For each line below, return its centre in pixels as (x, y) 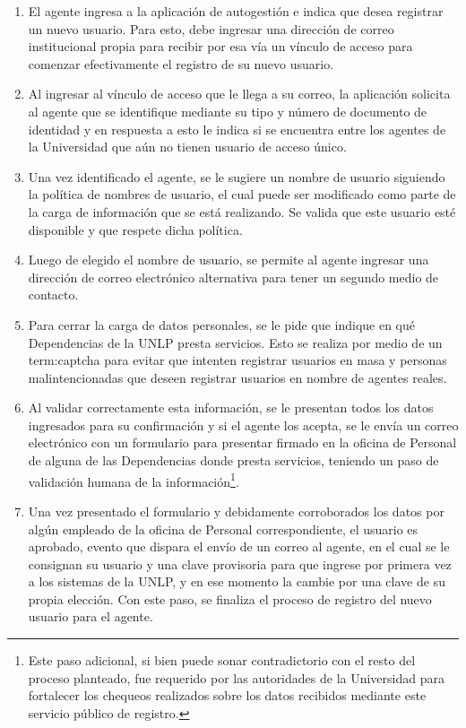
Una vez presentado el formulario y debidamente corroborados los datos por (236, 511)
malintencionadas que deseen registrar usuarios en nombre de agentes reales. (237, 377)
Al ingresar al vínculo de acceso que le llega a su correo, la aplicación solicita (239, 94)
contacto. (53, 295)
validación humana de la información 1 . (134, 480)
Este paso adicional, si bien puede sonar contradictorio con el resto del (222, 660)
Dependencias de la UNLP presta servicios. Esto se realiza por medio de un (235, 342)
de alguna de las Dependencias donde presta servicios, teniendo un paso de (233, 460)
